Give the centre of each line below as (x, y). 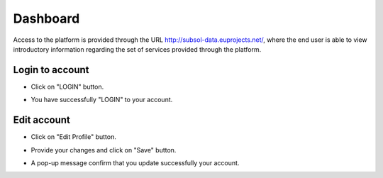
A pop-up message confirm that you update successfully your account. (135, 162)
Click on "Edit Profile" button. (73, 137)
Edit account (41, 120)
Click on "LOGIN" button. (67, 87)
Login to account (51, 70)
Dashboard (46, 18)
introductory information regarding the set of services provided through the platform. (137, 49)
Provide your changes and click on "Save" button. (104, 150)
